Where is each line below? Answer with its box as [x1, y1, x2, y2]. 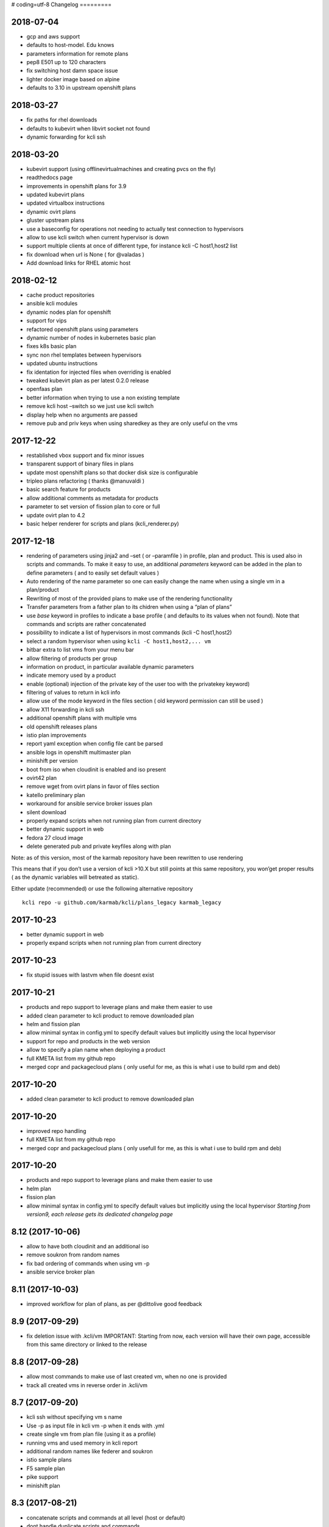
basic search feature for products [26, 486, 111, 493]
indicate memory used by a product [26, 672, 116, 679]
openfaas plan [26, 385, 63, 393]
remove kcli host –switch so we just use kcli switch [26, 403, 154, 410]
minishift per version [26, 757, 79, 765]
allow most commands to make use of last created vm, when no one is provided [26, 1373, 227, 1380]
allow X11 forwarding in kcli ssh [26, 705, 105, 713]
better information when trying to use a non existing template [26, 394, 180, 401]
